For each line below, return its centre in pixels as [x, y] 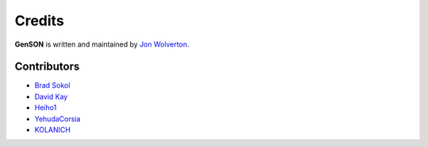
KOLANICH [53, 130]
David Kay [51, 96]
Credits [40, 21]
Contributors [47, 67]
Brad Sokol [52, 85]
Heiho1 [46, 107]
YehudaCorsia [57, 119]
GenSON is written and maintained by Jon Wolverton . [102, 44]
